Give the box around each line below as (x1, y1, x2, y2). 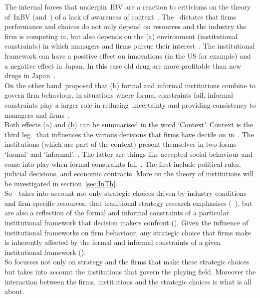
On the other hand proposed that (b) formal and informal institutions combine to (4, 80, 256, 90)
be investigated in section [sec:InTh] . (4, 178, 118, 188)
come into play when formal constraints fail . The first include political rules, (4, 158, 241, 169)
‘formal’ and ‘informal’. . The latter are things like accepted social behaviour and (4, 148, 253, 159)
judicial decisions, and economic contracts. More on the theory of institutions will (4, 168, 254, 179)
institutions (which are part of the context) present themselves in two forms (4, 139, 237, 149)
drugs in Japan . (4, 70, 56, 81)
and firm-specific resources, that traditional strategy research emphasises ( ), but (4, 197, 253, 208)
